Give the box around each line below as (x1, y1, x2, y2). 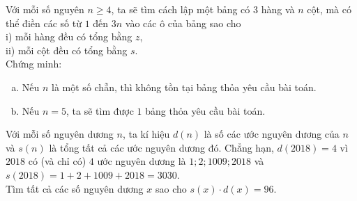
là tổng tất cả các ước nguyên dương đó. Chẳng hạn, (49, 140, 274, 154)
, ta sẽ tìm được (66, 103, 134, 118)
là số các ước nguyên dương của (204, 127, 340, 141)
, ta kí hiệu (122, 127, 170, 141)
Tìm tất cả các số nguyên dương (6, 181, 144, 195)
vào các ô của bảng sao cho (125, 15, 241, 30)
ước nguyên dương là (97, 154, 186, 168)
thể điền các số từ (6, 15, 82, 30)
